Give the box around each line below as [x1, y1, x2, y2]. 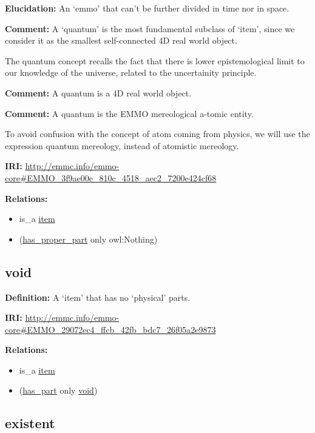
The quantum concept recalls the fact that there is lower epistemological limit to [5, 54, 305, 67]
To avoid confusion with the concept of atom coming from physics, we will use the [5, 127, 310, 140]
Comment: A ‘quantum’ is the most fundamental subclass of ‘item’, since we [5, 22, 295, 35]
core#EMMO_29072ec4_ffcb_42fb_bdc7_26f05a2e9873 [5, 323, 216, 335]
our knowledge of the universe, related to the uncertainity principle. [5, 66, 257, 79]
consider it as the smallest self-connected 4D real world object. [5, 34, 237, 47]
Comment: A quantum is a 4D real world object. [5, 86, 192, 99]
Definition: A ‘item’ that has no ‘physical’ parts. [5, 290, 191, 303]
